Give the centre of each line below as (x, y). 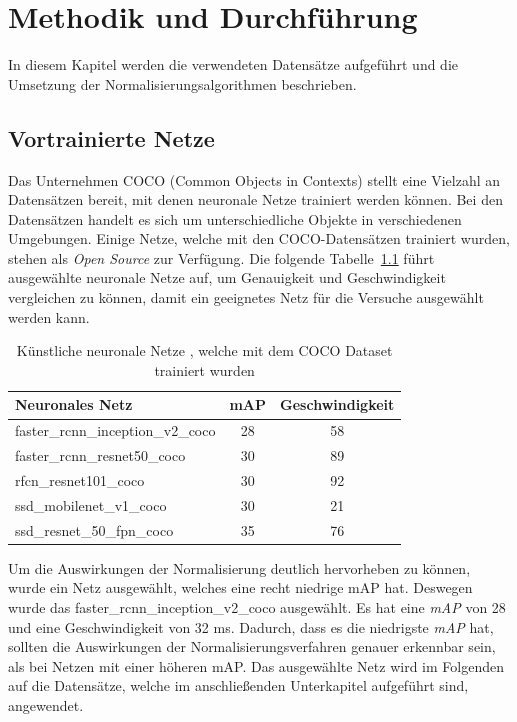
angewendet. (46, 704)
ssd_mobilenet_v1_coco (91, 504)
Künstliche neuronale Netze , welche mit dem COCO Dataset (204, 350)
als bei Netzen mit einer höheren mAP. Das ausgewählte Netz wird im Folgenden (256, 665)
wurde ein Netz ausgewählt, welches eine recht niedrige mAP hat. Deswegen (240, 587)
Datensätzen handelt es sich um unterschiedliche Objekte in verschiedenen (235, 218)
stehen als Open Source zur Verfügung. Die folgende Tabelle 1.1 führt (221, 257)
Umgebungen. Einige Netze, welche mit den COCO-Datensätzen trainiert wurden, (259, 238)
